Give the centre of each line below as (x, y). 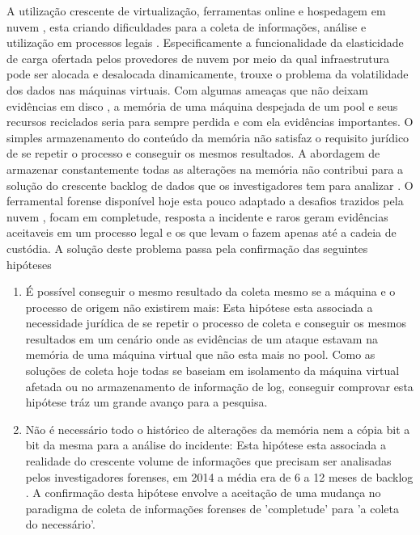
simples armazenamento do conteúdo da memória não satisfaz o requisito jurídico (208, 137)
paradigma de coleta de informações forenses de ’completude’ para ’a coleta (212, 508)
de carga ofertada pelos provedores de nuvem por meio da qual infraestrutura (198, 58)
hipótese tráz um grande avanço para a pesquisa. (146, 402)
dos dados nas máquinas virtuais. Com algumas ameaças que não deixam (187, 89)
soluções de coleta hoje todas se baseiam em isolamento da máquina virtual (212, 371)
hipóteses (29, 264)
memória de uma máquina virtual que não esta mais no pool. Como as (200, 354)
